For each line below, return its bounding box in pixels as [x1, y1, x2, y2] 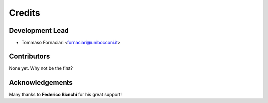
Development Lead [9, 26, 69, 35]
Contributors [9, 52, 50, 60]
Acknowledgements [9, 78, 73, 87]
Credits [9, 7, 41, 18]
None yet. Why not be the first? [9, 65, 73, 71]
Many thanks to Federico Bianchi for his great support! [9, 91, 122, 97]
